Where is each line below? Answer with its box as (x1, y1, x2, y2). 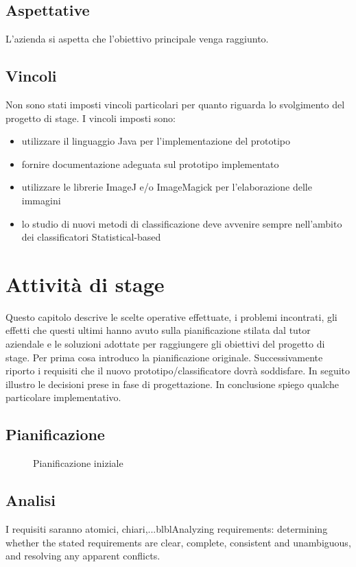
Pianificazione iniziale (33, 456, 123, 470)
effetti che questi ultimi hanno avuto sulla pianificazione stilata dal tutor (5, 323, 311, 337)
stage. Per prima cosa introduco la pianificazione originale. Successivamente (5, 350, 323, 364)
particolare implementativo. (5, 390, 121, 405)
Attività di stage (5, 269, 165, 298)
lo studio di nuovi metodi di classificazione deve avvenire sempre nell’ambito (21, 216, 342, 230)
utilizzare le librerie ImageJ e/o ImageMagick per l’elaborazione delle (21, 180, 312, 194)
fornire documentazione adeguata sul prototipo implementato (21, 156, 279, 171)
